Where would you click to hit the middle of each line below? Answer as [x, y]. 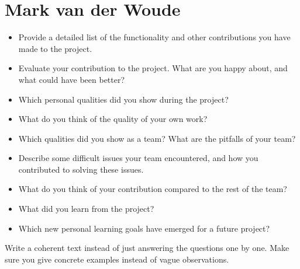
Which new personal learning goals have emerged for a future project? [144, 228]
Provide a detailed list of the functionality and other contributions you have [154, 37]
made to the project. [55, 48]
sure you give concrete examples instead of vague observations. [117, 259]
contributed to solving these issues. [81, 169]
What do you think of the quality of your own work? [113, 119]
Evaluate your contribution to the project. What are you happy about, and [153, 68]
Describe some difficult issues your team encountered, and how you [138, 158]
